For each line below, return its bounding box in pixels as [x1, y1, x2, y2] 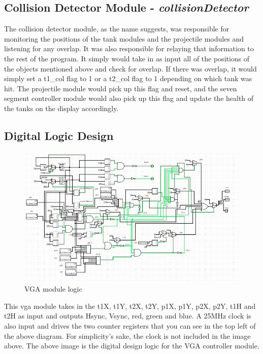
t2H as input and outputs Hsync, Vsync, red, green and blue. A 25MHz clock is [4, 310, 251, 321]
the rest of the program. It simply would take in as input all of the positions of [4, 53, 250, 63]
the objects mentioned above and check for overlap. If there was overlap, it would [4, 63, 257, 74]
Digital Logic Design [4, 127, 114, 143]
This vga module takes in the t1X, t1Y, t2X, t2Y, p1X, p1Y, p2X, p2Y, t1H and [4, 300, 256, 311]
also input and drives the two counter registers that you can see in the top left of [4, 320, 256, 331]
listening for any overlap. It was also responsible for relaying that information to [4, 43, 254, 54]
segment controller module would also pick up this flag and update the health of [4, 93, 254, 103]
